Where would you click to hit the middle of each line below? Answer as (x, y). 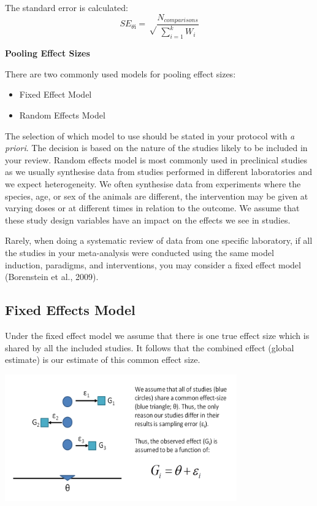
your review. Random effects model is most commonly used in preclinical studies (156, 159)
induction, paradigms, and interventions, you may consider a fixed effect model (153, 264)
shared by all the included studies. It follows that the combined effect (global (150, 347)
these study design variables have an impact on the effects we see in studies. (148, 220)
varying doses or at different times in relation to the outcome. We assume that (152, 208)
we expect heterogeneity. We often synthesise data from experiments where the (153, 183)
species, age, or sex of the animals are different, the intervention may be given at (157, 196)
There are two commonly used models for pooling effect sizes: (120, 73)
